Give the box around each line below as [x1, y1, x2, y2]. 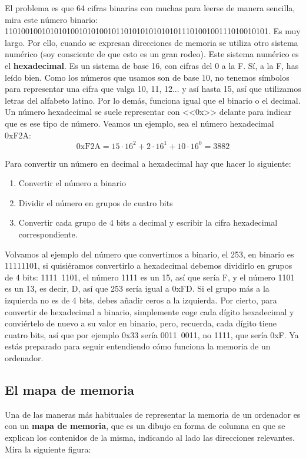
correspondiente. [18, 228, 78, 240]
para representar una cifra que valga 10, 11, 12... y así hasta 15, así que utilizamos [5, 82, 301, 95]
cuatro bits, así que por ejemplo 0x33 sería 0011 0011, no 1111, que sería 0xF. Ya [5, 328, 299, 341]
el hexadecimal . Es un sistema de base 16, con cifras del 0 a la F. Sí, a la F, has [5, 59, 299, 71]
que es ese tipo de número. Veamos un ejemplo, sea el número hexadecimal [5, 117, 274, 129]
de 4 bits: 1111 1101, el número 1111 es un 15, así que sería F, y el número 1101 [5, 270, 295, 283]
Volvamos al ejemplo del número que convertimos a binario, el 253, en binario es [5, 247, 294, 260]
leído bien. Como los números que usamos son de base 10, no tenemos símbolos [5, 71, 290, 83]
